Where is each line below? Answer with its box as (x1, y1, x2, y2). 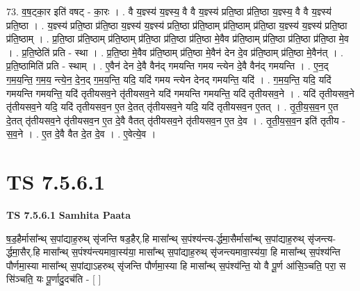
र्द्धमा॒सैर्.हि (6, 244, 40, 259)
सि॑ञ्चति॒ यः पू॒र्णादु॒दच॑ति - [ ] (6, 272, 101, 286)
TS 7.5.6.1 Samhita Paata (6, 208, 131, 222)
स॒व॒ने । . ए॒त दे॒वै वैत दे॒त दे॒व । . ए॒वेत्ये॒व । (6, 126, 156, 141)
